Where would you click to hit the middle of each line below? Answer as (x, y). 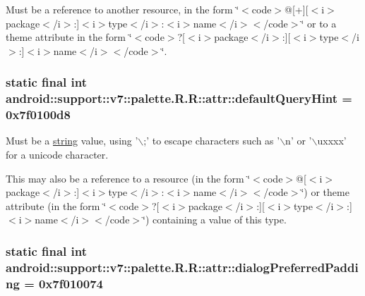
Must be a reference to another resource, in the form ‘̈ (122, 9)
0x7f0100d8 (38, 115)
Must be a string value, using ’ (72, 141)
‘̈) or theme (325, 192)
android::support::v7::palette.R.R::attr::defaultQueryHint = (179, 98)
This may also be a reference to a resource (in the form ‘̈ (128, 178)
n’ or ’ (299, 141)
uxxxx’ (332, 141)
